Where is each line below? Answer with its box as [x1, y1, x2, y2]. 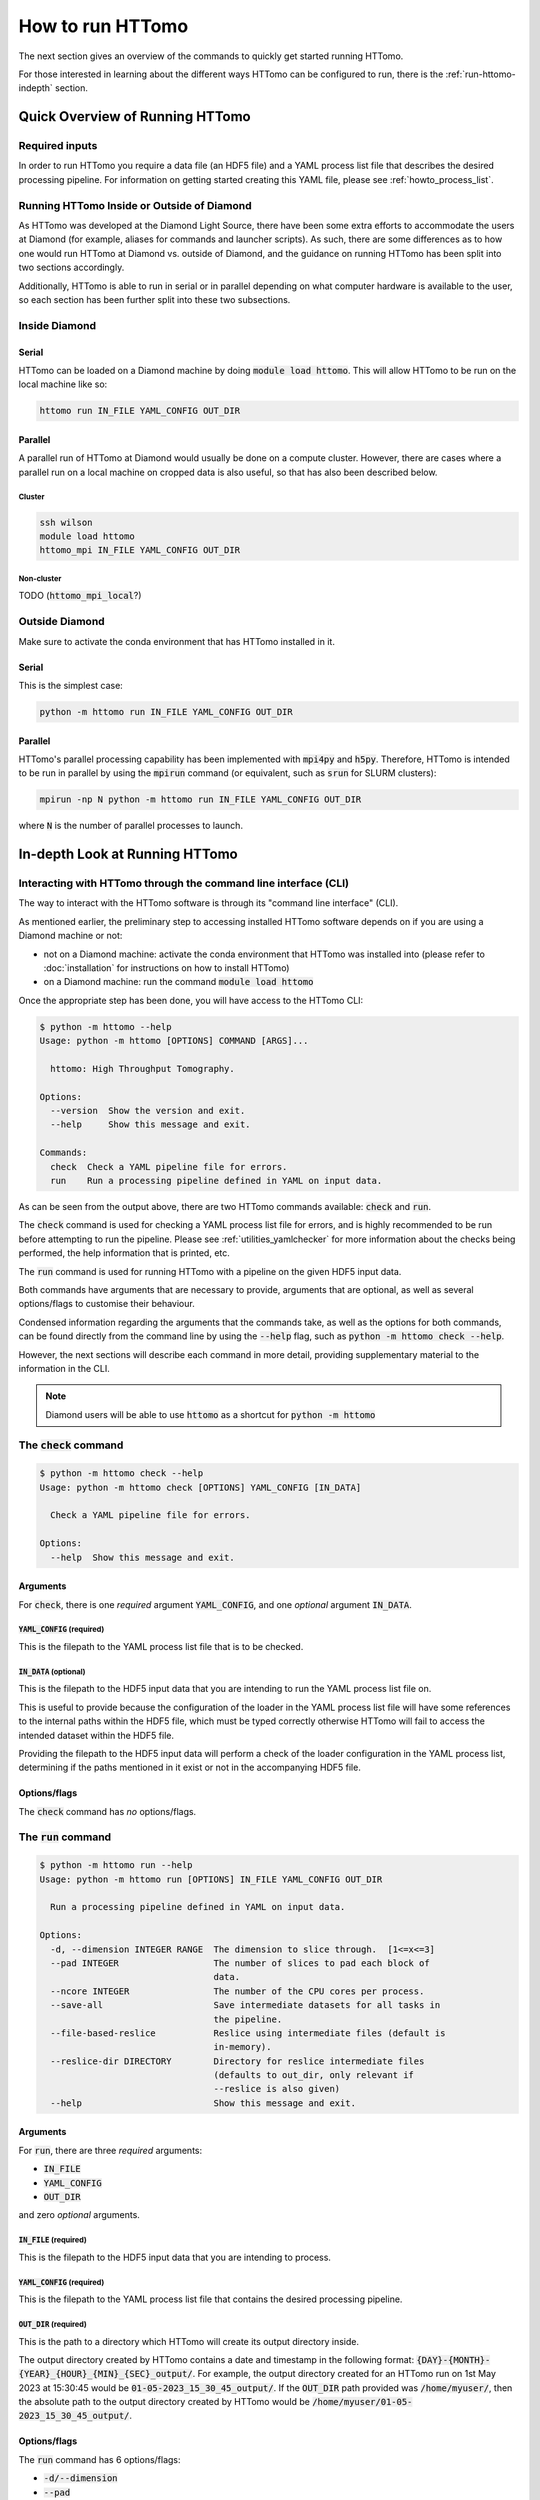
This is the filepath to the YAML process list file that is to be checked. [18, 1640, 304, 1652]
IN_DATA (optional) [18, 1666, 86, 1677]
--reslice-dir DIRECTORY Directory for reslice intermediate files [50, 2055, 425, 2067]
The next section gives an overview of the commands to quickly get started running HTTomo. [18, 50, 404, 62]
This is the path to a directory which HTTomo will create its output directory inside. [18, 2335, 360, 2347]
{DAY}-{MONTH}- [416, 2354, 491, 2365]
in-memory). [213, 2041, 272, 2053]
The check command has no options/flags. [18, 1805, 197, 1817]
